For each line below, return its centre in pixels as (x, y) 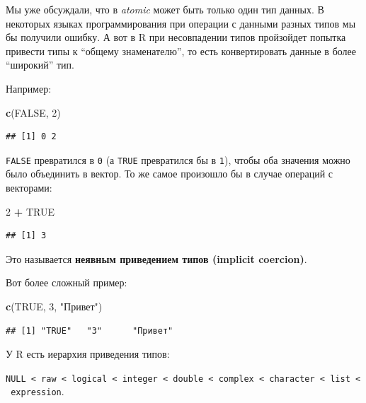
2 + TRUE (30, 211)
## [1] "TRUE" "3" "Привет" (90, 331)
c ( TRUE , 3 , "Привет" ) (54, 306)
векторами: (29, 187)
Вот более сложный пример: (67, 282)
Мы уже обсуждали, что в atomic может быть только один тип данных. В (165, 9)
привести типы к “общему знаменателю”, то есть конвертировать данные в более (181, 51)
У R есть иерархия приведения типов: (88, 354)
